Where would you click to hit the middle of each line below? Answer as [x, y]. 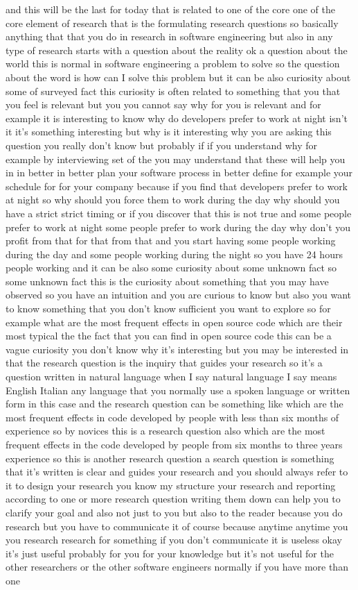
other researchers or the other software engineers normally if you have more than [177, 567]
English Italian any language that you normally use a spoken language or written [178, 390]
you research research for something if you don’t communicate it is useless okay [174, 540]
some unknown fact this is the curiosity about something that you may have [167, 281]
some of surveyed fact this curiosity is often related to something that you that [173, 91]
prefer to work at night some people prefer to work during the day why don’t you [178, 227]
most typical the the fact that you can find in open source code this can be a [169, 336]
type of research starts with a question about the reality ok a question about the [177, 50]
